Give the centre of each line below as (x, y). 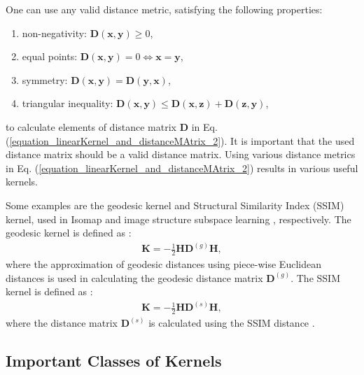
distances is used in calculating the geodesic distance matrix (134, 277)
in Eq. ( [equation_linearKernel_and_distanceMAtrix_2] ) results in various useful (182, 168)
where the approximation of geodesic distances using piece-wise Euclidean (163, 264)
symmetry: (45, 79)
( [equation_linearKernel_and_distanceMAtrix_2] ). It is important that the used (180, 140)
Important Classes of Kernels (114, 361)
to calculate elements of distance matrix (91, 126)
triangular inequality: (68, 103)
